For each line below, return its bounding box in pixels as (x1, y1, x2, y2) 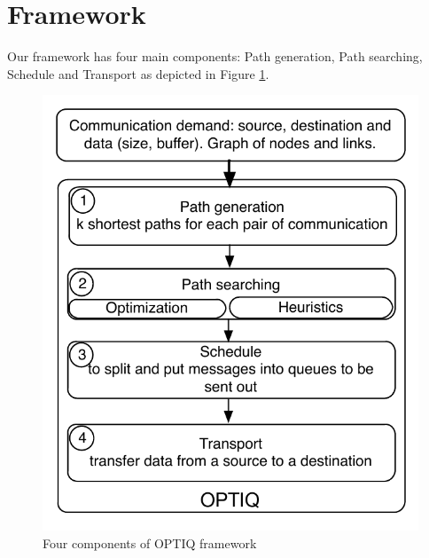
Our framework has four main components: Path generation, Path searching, (7, 47, 423, 66)
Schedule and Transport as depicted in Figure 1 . (7, 64, 269, 83)
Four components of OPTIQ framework (43, 533, 257, 552)
